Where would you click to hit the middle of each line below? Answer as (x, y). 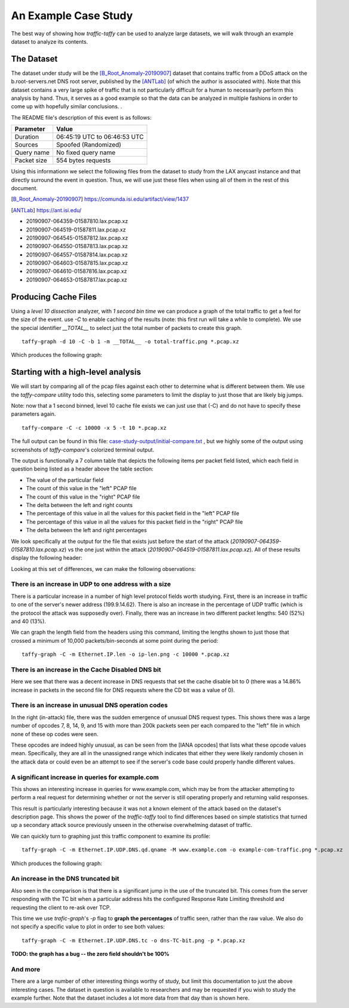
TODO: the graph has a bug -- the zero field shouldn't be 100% (90, 954)
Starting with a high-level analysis (76, 372)
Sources (26, 145)
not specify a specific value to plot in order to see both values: (88, 927)
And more (26, 969)
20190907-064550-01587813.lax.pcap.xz (77, 246)
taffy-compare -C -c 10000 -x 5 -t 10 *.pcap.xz (94, 428)
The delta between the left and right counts (79, 505)
